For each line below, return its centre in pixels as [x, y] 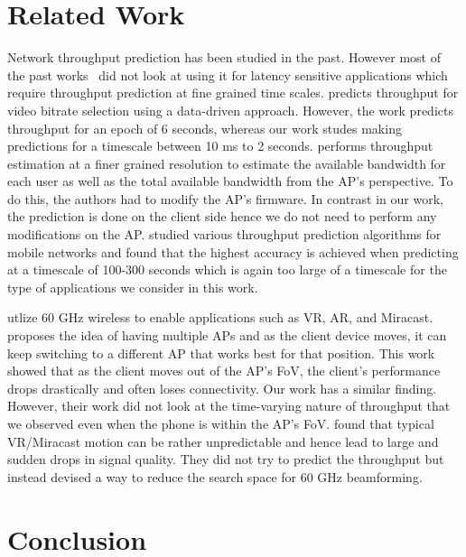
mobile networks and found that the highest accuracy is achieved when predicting [233, 251]
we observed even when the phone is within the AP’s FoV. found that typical [221, 423]
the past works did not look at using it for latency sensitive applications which [228, 74]
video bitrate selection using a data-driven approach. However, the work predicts [230, 110]
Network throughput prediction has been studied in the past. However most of [224, 57]
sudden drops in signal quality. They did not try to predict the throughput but [226, 459]
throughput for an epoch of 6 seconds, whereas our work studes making [205, 128]
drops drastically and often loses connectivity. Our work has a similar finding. [222, 388]
